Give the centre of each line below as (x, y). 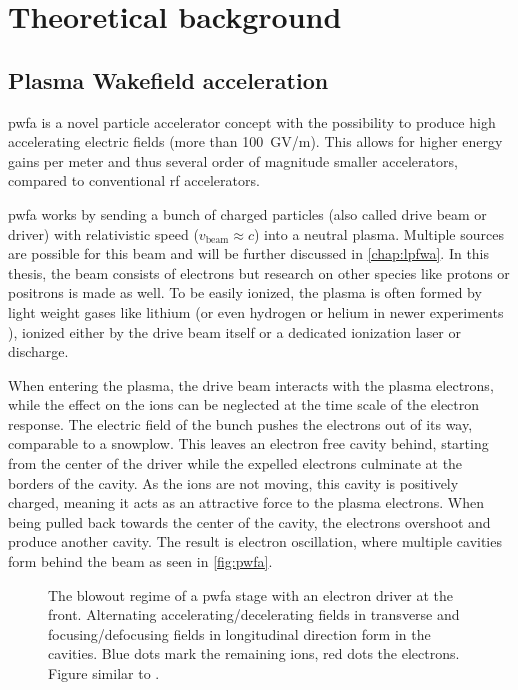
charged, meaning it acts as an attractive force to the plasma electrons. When (246, 502)
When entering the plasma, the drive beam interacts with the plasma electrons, (251, 384)
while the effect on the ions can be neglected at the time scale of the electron (244, 404)
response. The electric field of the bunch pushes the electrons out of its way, (240, 423)
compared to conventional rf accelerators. (134, 180)
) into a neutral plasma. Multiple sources (378, 233)
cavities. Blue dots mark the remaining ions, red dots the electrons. (254, 653)
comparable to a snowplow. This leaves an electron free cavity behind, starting (248, 443)
